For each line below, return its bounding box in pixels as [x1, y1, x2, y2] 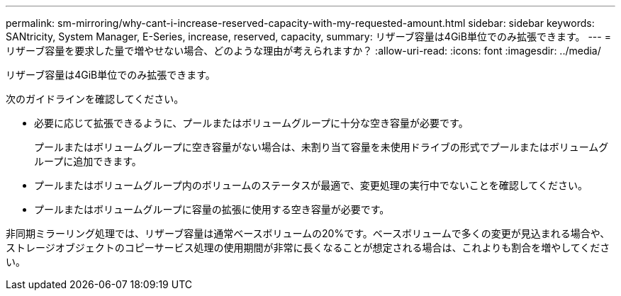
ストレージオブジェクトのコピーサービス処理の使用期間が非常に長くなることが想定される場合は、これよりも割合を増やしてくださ [6, 241, 610, 254]
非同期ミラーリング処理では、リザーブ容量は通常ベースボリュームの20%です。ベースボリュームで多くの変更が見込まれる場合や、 [6, 227, 610, 239]
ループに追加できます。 [34, 155, 142, 167]
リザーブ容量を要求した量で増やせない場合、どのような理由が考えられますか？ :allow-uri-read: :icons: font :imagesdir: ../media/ [6, 45, 601, 57]
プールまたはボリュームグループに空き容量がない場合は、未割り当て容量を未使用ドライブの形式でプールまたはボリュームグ [34, 141, 609, 153]
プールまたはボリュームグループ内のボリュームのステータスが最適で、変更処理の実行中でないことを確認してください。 [34, 179, 588, 191]
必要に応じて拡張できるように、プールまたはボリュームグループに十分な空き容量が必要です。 [34, 117, 469, 129]
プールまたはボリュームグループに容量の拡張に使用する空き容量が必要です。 [34, 203, 390, 215]
